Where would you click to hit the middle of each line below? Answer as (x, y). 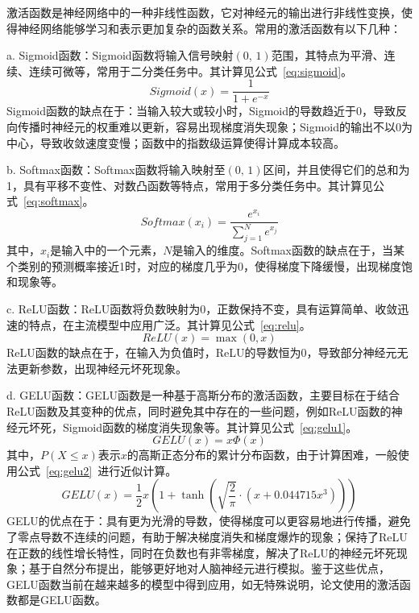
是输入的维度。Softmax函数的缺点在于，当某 (288, 250)
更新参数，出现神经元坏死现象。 (102, 368)
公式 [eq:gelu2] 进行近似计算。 (97, 470)
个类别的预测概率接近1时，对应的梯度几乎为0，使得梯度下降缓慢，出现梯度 (204, 265)
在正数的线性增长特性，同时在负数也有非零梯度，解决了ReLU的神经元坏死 (201, 552)
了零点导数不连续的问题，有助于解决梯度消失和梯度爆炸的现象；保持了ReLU (207, 536)
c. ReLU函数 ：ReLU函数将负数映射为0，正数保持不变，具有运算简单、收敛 (202, 309)
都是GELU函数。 (62, 600)
